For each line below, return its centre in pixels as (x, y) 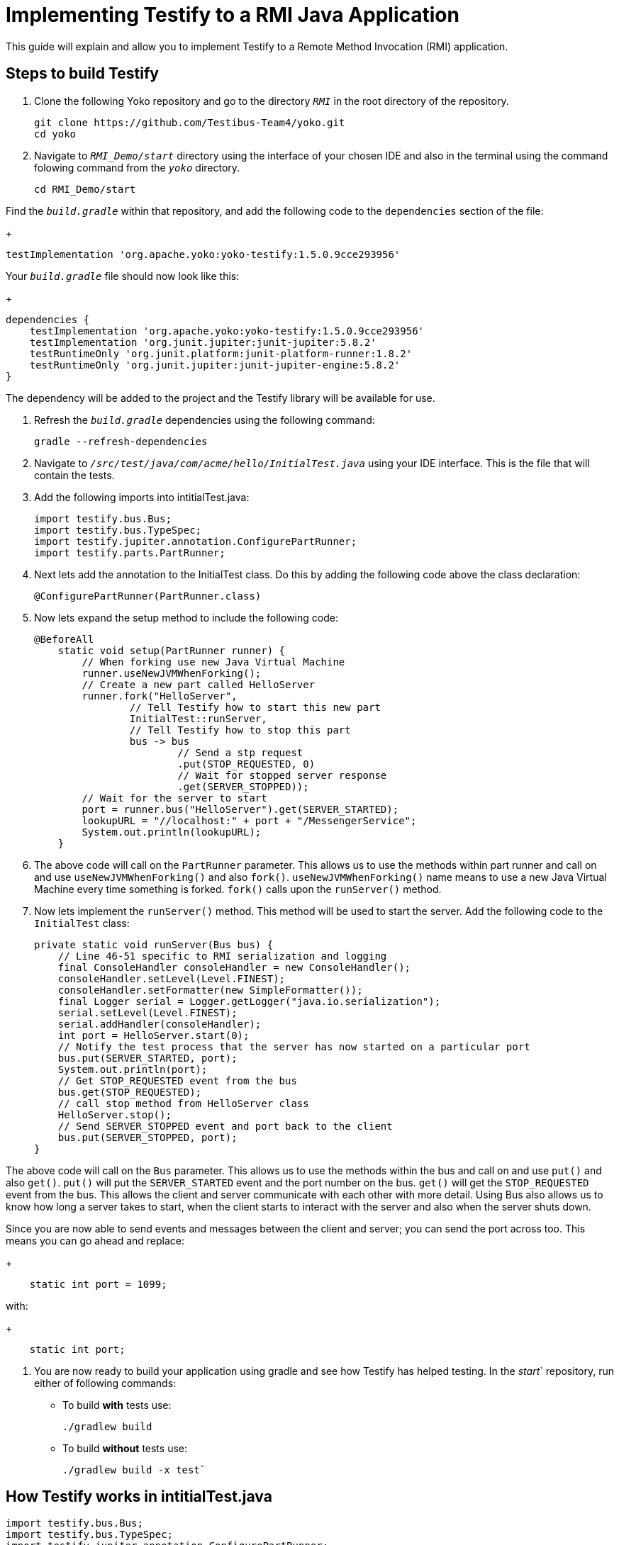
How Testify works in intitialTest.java (139, 1497)
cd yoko (55, 134)
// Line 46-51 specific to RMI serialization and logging (222, 956)
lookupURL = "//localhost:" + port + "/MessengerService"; (249, 820)
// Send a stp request (240, 752)
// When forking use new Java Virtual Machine (213, 662)
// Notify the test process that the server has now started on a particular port (294, 1046)
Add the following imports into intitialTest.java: (142, 497)
